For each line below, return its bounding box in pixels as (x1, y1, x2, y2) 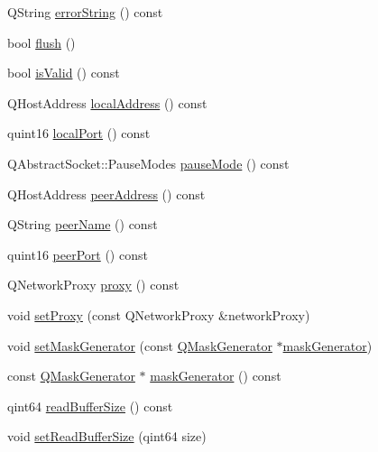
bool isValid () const (7, 63, 120, 82)
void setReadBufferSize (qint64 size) (7, 427, 207, 446)
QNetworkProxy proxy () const (7, 275, 180, 294)
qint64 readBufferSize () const (7, 396, 173, 415)
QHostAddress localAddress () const (7, 93, 207, 112)
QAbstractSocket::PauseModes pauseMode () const (7, 153, 290, 172)
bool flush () (7, 32, 76, 51)
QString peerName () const (7, 215, 158, 234)
